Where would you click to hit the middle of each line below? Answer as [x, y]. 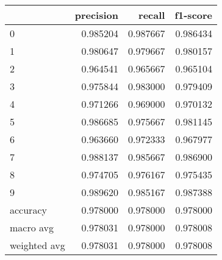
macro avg [32, 227]
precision [96, 15]
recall [152, 15]
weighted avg [38, 245]
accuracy [28, 210]
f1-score [194, 15]
